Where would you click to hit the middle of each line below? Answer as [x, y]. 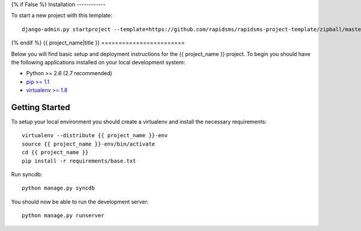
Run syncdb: [27, 174]
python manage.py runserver [63, 216]
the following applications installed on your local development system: [98, 62]
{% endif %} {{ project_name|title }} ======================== [98, 43]
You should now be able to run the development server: [80, 202]
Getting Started [41, 107]
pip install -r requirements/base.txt [79, 161]
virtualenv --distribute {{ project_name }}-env [95, 136]
